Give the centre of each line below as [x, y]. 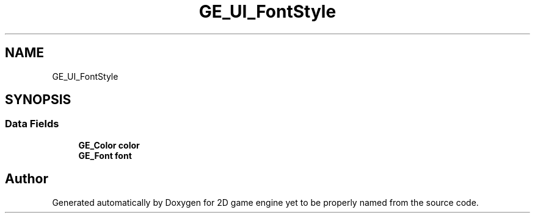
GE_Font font [105, 155]
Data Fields [32, 124]
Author [27, 179]
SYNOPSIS [38, 100]
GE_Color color [109, 145]
